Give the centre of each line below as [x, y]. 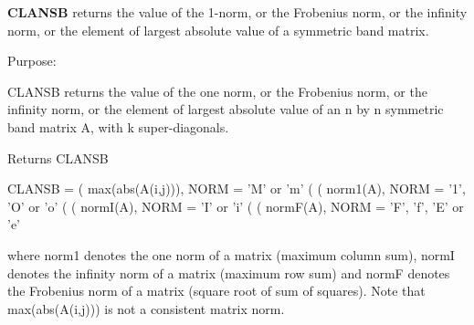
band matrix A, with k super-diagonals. [118, 126]
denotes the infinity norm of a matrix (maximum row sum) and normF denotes [229, 273]
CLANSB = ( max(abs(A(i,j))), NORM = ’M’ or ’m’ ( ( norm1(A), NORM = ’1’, [237, 189]
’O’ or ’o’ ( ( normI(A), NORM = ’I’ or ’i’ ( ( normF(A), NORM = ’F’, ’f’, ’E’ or [236, 206]
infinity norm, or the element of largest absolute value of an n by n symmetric [226, 109]
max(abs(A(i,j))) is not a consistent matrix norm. [146, 308]
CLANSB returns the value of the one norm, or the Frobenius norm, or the [217, 91]
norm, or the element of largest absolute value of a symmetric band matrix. [218, 30]
